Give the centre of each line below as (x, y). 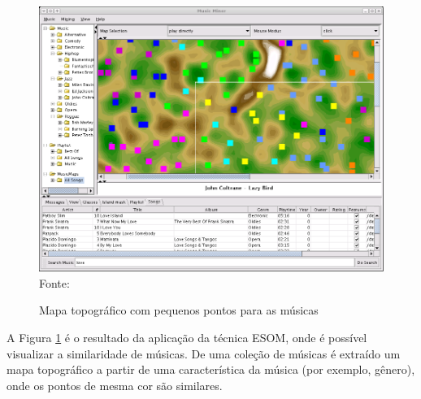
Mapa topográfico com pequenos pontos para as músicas (179, 310)
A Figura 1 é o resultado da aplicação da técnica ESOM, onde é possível (187, 337)
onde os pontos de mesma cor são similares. (115, 385)
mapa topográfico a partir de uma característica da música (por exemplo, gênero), (211, 369)
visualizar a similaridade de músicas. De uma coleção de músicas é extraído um (204, 353)
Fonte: (54, 282)
